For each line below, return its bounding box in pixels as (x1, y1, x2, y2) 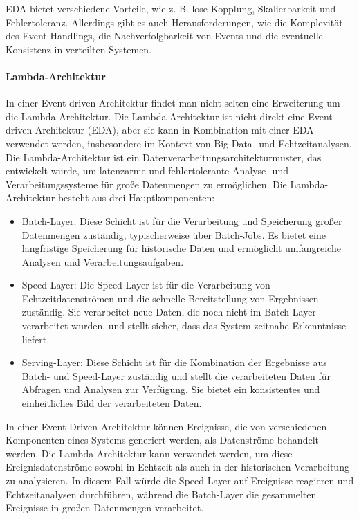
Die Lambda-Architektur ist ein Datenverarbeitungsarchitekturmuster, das (6, 149, 322, 164)
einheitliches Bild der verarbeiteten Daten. (21, 396, 202, 410)
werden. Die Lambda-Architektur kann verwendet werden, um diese (6, 446, 293, 460)
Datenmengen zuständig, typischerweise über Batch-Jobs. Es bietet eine (21, 227, 326, 242)
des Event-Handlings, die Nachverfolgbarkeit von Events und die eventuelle (6, 28, 323, 43)
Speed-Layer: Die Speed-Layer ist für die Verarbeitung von (21, 277, 270, 292)
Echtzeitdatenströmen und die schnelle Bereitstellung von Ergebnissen (21, 291, 319, 305)
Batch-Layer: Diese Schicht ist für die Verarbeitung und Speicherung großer (21, 213, 342, 228)
